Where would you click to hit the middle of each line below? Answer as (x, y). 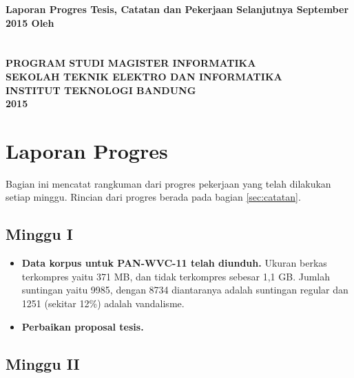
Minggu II (43, 363)
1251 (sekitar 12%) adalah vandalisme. (103, 303)
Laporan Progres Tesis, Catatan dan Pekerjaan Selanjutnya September (177, 9)
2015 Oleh (30, 22)
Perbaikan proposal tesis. (83, 326)
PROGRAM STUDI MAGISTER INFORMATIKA (131, 63)
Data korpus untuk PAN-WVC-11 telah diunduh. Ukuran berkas (174, 263)
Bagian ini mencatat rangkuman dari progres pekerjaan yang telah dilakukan (168, 183)
